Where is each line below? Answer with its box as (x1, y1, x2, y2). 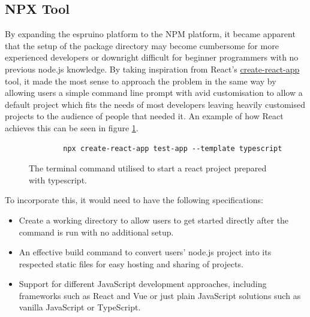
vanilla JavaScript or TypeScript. (19, 301, 141, 313)
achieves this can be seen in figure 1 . (5, 121, 139, 134)
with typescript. (29, 173, 87, 186)
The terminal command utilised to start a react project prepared (29, 162, 267, 174)
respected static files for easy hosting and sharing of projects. (19, 257, 243, 270)
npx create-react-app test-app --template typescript (63, 144, 282, 153)
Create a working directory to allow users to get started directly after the (19, 213, 289, 226)
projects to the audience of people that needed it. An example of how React (5, 110, 284, 122)
